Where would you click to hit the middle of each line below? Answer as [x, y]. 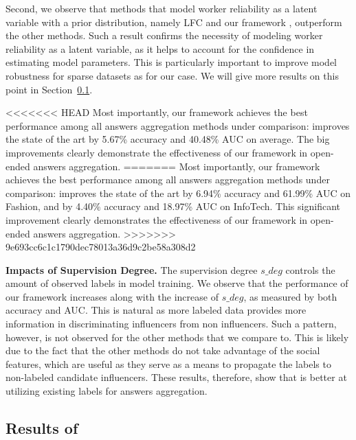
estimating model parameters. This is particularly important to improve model [171, 62]
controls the [310, 269]
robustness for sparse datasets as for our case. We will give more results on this [172, 75]
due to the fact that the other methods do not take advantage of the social [163, 350]
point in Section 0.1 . [49, 89]
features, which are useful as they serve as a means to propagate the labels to [168, 363]
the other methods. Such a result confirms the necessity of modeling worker [164, 35]
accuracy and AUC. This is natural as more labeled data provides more [156, 310]
